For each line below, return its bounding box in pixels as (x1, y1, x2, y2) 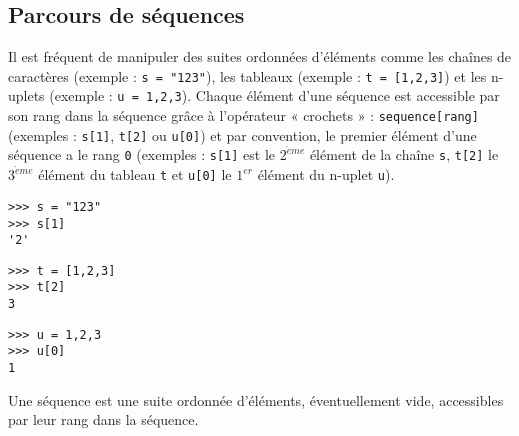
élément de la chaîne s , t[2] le (309, 144, 499, 165)
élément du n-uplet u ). (257, 164, 395, 185)
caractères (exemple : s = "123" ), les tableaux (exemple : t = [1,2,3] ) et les (8, 65, 487, 86)
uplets (8, 85, 45, 106)
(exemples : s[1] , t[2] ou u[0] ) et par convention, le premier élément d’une (8, 124, 477, 145)
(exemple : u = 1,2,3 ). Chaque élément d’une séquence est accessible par (49, 85, 500, 106)
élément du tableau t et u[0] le (38, 164, 232, 185)
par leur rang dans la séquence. (8, 409, 199, 430)
